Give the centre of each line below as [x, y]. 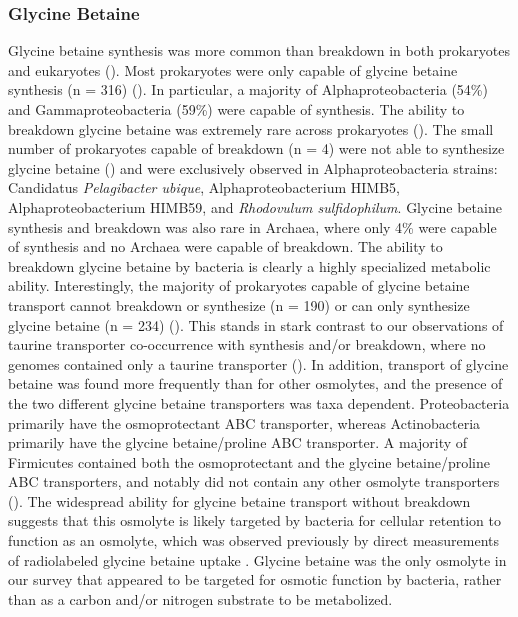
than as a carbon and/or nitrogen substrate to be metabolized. [200, 598]
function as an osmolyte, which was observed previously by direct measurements [254, 540]
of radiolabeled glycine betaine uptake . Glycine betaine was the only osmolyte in [257, 559]
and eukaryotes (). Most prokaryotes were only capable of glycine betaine [233, 69]
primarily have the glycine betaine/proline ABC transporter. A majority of [238, 442]
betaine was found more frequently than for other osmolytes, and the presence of [255, 383]
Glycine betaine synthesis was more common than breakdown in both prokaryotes [259, 50]
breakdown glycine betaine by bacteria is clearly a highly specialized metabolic [249, 265]
